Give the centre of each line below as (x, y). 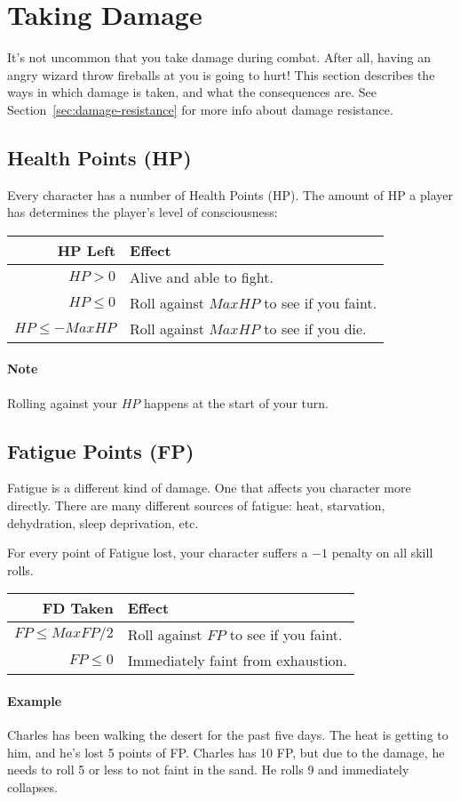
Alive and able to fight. (202, 277)
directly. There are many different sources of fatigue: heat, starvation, (196, 505)
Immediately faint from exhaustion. (237, 661)
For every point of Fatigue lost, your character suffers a (158, 553)
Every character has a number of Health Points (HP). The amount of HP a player (230, 194)
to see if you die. (315, 328)
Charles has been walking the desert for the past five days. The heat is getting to (228, 735)
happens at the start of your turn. (236, 402)
